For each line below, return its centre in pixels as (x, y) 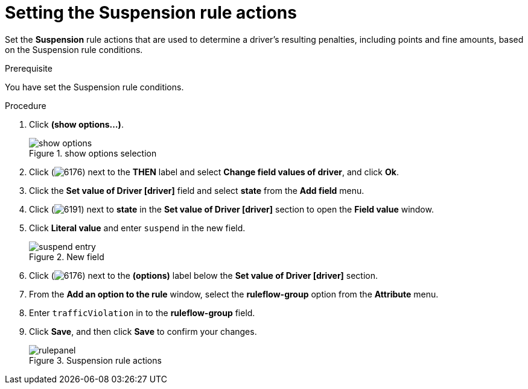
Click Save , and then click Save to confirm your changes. (143, 331)
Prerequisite (29, 68)
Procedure (26, 105)
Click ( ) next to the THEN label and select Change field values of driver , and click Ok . (214, 172)
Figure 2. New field (67, 257)
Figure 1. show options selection (93, 153)
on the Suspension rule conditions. (74, 49)
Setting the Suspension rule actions (151, 13)
